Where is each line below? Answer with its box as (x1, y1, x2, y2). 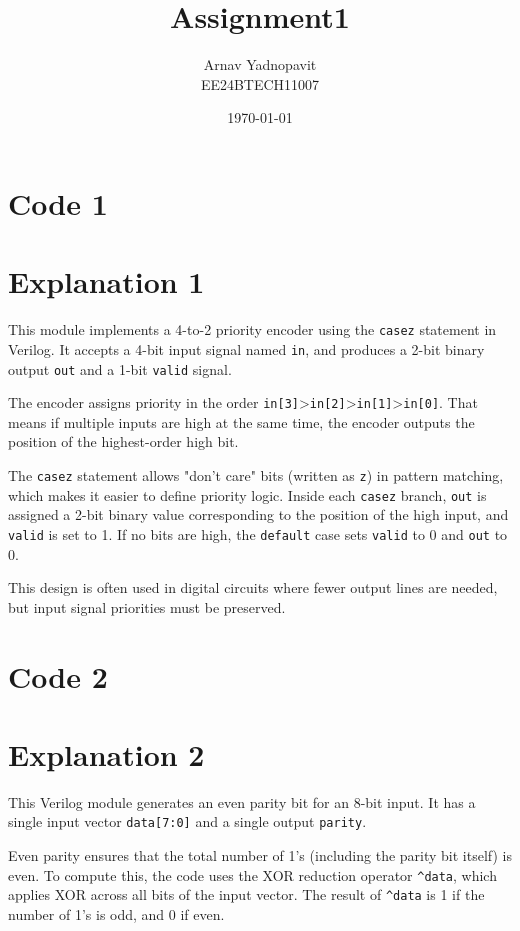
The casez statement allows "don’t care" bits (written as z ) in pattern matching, (8, 465, 504, 486)
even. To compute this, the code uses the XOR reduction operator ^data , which (8, 864, 497, 885)
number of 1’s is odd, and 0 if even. (8, 904, 225, 925)
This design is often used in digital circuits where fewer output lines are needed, (8, 577, 498, 598)
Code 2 (8, 655, 108, 696)
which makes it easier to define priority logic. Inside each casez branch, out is (8, 484, 487, 505)
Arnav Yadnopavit (203, 54, 317, 75)
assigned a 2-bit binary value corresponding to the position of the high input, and (8, 504, 509, 525)
